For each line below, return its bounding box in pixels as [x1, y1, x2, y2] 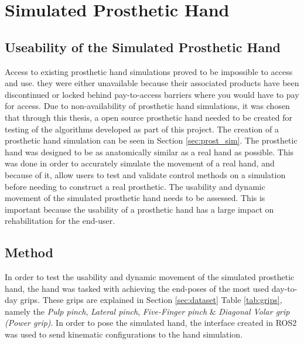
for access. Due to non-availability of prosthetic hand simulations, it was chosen [5, 100, 290, 112]
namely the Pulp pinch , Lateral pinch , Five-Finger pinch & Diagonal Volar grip [5, 305, 290, 317]
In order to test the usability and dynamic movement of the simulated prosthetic [5, 271, 295, 283]
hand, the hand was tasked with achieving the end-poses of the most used [5, 282, 269, 294]
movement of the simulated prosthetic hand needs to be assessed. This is [5, 192, 265, 204]
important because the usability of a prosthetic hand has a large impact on [5, 203, 274, 215]
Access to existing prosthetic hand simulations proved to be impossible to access [5, 65, 293, 77]
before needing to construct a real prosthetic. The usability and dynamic [5, 180, 265, 192]
